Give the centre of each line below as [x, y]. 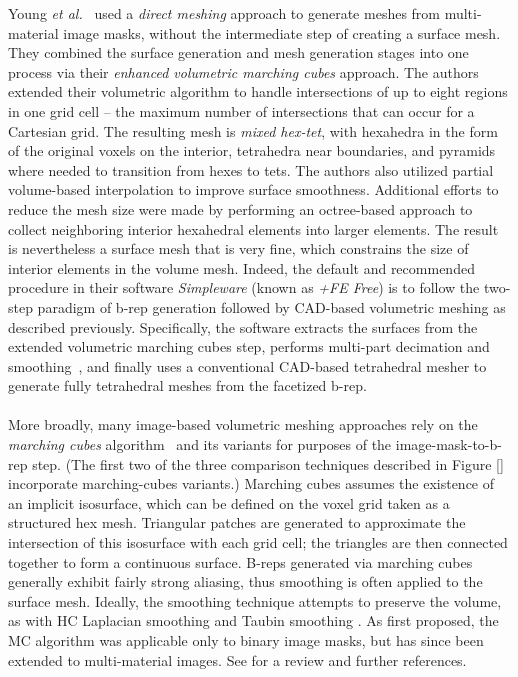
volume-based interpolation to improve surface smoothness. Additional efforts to [253, 189]
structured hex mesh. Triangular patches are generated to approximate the [237, 522]
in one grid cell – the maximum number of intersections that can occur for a [241, 110]
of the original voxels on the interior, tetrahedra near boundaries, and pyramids [252, 150]
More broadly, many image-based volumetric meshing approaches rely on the [243, 424]
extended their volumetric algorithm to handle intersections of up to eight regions [258, 91]
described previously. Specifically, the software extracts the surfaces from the [243, 326]
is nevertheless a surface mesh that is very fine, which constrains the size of [238, 248]
